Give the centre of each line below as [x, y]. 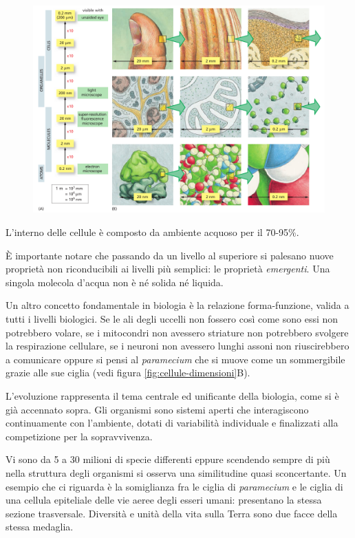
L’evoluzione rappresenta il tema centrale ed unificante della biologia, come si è [172, 395]
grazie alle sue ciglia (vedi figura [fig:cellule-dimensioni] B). [128, 373]
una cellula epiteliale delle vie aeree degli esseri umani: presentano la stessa [164, 500]
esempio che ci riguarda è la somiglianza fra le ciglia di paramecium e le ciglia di [174, 486]
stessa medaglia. [40, 527]
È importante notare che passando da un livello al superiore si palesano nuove [170, 255]
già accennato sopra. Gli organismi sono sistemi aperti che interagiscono [157, 409]
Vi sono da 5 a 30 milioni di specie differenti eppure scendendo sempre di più [168, 459]
